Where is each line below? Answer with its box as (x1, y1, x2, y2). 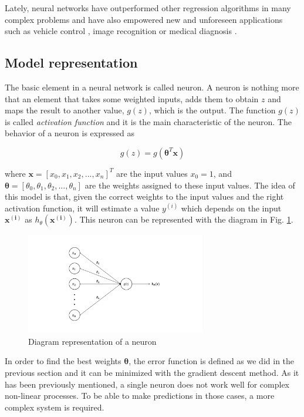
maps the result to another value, (5, 104, 124, 116)
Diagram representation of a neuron (28, 335, 157, 347)
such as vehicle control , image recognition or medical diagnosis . (5, 25, 237, 37)
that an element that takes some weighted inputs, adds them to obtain (5, 92, 259, 105)
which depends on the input (181, 201, 282, 214)
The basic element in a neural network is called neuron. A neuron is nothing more (5, 80, 299, 93)
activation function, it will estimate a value (5, 201, 160, 214)
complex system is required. (5, 401, 104, 413)
